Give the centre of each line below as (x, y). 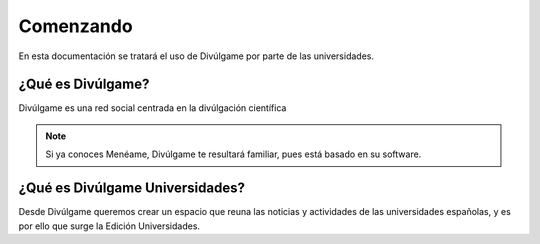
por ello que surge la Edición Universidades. (109, 226)
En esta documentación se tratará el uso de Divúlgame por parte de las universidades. (196, 56)
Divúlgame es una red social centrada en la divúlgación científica (152, 108)
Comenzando (76, 26)
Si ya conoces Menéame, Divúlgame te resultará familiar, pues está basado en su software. (233, 154)
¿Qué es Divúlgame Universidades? (131, 188)
